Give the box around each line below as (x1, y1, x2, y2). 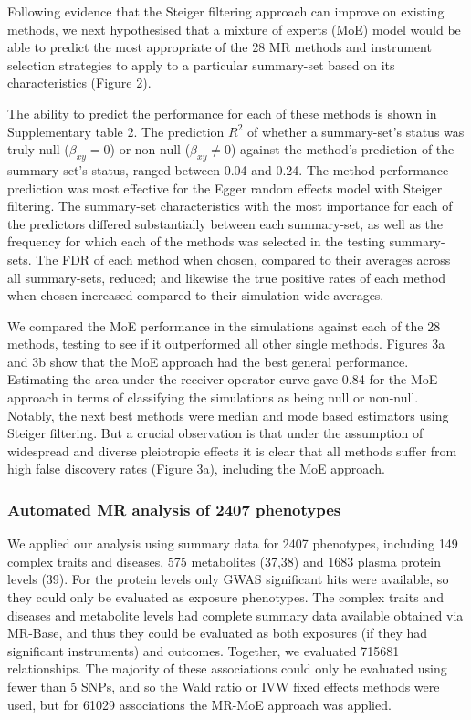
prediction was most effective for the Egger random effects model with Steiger (7, 178, 443, 197)
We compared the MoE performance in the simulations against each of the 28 (7, 316, 441, 335)
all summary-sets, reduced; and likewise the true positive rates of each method (7, 267, 446, 287)
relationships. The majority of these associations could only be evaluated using (7, 659, 447, 678)
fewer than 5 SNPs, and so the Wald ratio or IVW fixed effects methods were (7, 677, 440, 696)
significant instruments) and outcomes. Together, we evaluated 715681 (7, 641, 400, 660)
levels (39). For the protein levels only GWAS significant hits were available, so (7, 569, 449, 589)
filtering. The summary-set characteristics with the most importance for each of (7, 196, 453, 215)
